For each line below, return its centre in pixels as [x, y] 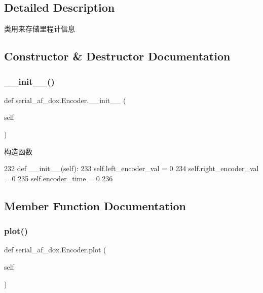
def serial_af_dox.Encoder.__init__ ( [65, 100]
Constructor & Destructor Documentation [117, 56]
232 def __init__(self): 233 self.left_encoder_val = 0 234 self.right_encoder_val [131, 168]
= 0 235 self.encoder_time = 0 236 [59, 178]
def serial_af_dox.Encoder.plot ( [55, 250]
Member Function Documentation [95, 205]
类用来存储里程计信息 [40, 29]
